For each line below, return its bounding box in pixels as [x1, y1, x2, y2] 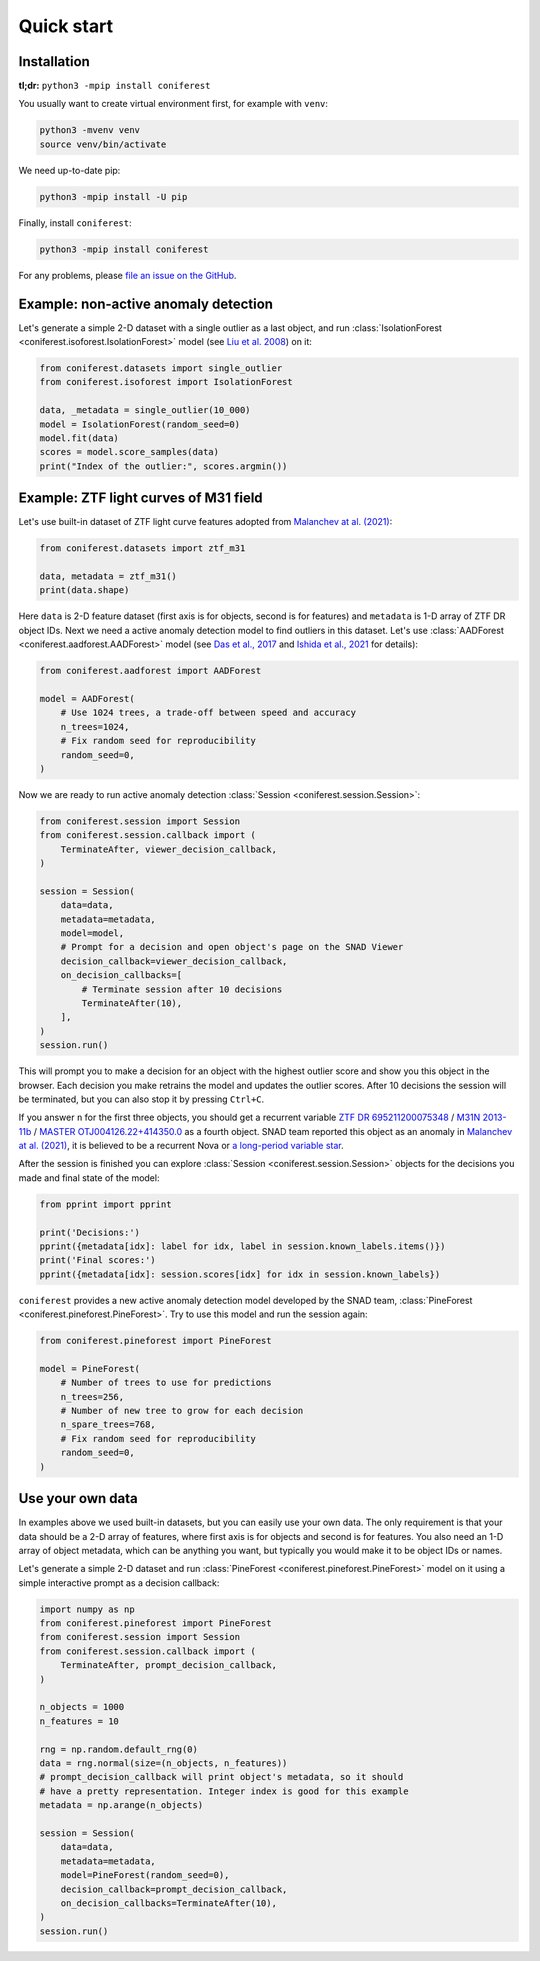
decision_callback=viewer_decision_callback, [60, 955, 288, 967]
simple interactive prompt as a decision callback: [18, 1576, 220, 1589]
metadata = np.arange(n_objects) [39, 1800, 204, 1811]
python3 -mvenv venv [39, 125, 140, 136]
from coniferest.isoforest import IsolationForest [39, 376, 294, 388]
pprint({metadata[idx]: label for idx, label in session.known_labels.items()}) [39, 1241, 446, 1252]
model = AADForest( [39, 693, 135, 704]
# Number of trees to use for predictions [60, 1377, 272, 1389]
